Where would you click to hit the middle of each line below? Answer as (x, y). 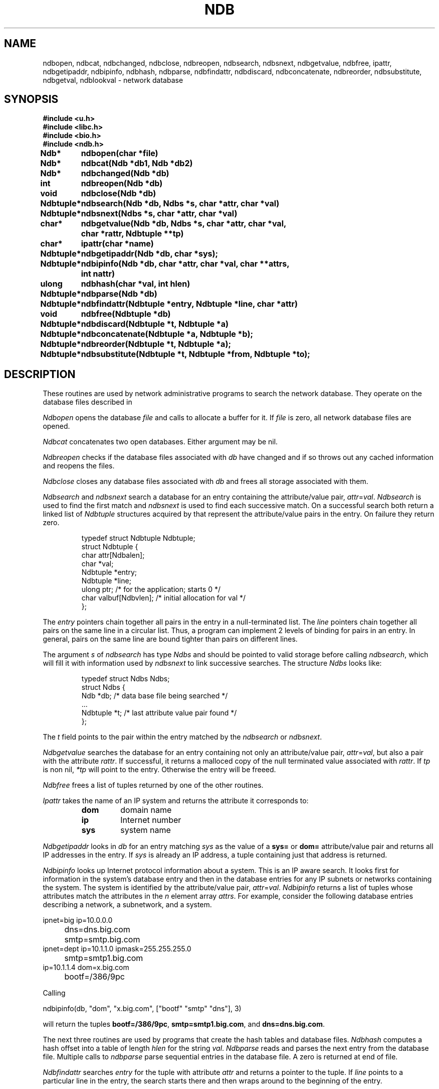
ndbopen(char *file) (120, 153)
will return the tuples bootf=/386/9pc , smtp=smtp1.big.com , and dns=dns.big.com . (184, 1024)
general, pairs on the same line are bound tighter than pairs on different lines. (170, 639)
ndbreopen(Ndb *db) (122, 184)
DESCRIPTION (40, 374)
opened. (56, 426)
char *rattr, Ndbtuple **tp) (132, 234)
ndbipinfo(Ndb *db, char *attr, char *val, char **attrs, (185, 264)
